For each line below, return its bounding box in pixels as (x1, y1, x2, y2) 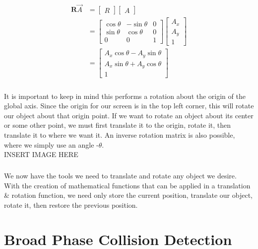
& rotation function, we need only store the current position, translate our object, (4, 190, 253, 200)
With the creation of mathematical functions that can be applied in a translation (4, 180, 251, 190)
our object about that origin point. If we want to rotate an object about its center (4, 110, 254, 120)
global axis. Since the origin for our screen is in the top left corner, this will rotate (4, 100, 254, 111)
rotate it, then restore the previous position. (4, 200, 138, 210)
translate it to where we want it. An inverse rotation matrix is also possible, (4, 130, 235, 140)
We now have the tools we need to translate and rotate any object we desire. (4, 170, 237, 181)
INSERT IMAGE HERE (4, 149, 78, 160)
